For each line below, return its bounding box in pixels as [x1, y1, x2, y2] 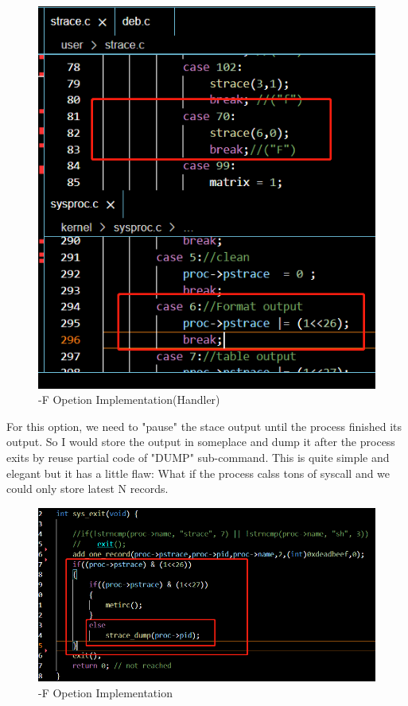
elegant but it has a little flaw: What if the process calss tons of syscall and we [6, 464, 391, 481]
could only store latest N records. [6, 480, 169, 497]
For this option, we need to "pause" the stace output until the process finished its [6, 417, 402, 434]
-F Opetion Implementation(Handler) [38, 391, 220, 408]
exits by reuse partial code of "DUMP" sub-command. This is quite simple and [6, 449, 390, 466]
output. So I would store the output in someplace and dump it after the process [6, 433, 395, 450]
